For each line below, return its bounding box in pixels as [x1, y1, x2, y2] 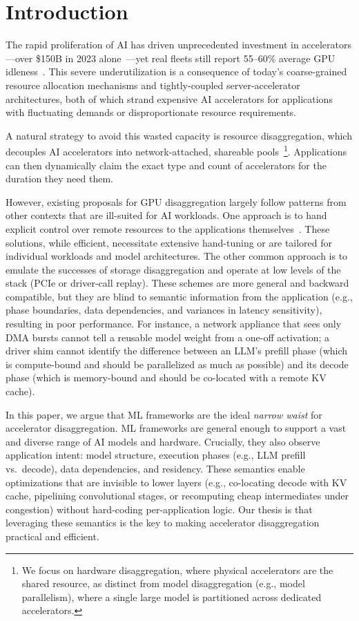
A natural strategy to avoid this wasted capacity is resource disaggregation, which [6, 128, 352, 142]
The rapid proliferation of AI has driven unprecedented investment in [6, 37, 299, 52]
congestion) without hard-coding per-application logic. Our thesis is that [6, 501, 313, 516]
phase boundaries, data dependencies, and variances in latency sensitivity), [6, 303, 322, 317]
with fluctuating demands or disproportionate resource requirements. [6, 105, 297, 120]
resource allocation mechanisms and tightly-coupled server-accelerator [6, 77, 300, 92]
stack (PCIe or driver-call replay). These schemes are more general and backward [6, 276, 349, 290]
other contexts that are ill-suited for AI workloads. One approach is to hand [6, 208, 327, 222]
